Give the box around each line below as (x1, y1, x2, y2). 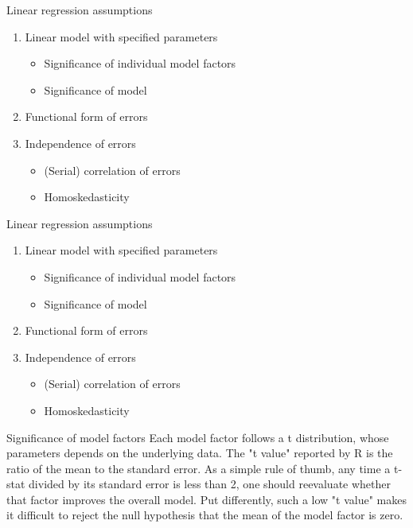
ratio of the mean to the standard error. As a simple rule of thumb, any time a (6, 460, 391, 476)
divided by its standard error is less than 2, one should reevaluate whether (29, 476, 391, 492)
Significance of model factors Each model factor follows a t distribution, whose (6, 429, 389, 445)
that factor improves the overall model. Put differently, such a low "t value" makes (6, 491, 407, 507)
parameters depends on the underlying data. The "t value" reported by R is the (6, 445, 393, 461)
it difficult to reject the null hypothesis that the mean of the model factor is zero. (6, 507, 403, 523)
